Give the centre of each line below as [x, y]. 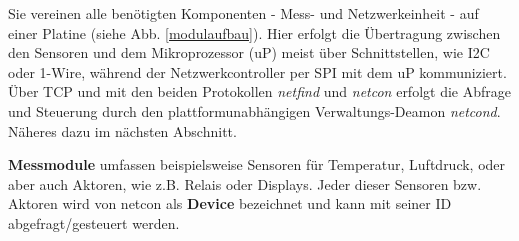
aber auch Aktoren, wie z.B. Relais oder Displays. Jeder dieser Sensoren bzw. [245, 183]
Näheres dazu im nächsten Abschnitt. [122, 130]
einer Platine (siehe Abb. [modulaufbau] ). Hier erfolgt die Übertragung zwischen [254, 32]
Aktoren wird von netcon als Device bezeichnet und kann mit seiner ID [230, 203]
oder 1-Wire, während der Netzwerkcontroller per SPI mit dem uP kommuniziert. [257, 71]
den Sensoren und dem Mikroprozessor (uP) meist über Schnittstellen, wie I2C [249, 52]
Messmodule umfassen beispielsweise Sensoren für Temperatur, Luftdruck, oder [257, 164]
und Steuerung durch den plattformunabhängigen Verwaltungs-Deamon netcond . [254, 110]
